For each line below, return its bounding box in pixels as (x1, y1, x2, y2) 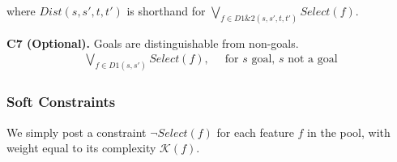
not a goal (288, 53, 338, 66)
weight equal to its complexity (6, 139, 156, 156)
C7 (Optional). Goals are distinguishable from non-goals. (6, 34, 299, 51)
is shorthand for (126, 2, 206, 19)
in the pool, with (307, 123, 391, 140)
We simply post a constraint (6, 123, 147, 140)
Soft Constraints (6, 92, 116, 112)
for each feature (216, 123, 294, 140)
